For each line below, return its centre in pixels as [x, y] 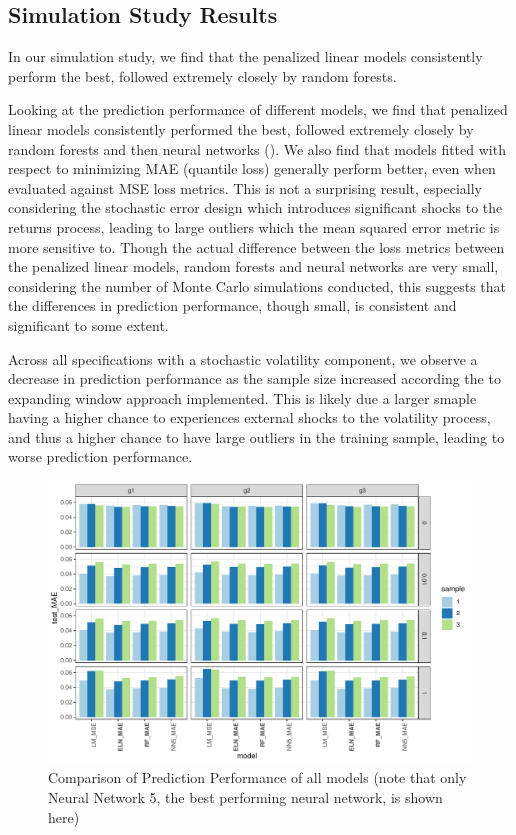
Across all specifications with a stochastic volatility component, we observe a [243, 358]
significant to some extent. [88, 324]
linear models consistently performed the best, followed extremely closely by [241, 128]
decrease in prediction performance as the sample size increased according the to [254, 378]
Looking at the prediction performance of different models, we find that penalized [258, 109]
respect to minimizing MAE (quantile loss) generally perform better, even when [252, 168]
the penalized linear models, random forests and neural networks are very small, [253, 266]
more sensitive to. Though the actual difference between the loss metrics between [256, 246]
